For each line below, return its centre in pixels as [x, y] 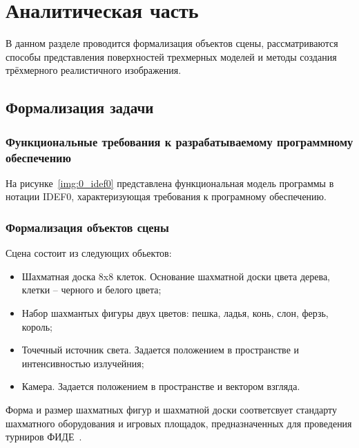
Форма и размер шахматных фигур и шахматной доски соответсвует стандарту [171, 409]
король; [37, 326]
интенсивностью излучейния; [83, 363]
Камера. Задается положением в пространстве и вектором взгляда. [161, 386]
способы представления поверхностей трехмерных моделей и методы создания [171, 56]
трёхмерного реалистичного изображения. [94, 70]
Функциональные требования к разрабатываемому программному [179, 141]
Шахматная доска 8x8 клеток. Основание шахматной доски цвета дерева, [176, 276]
